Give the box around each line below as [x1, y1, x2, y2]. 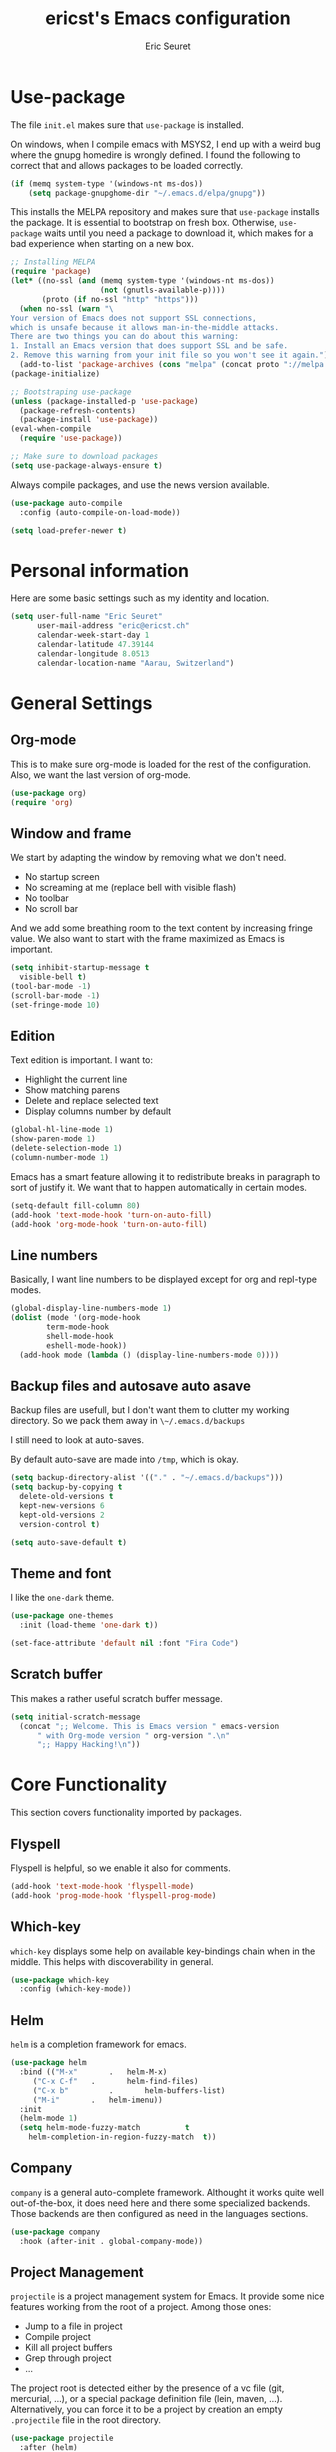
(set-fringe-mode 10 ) [10, 1000, 101, 1010]
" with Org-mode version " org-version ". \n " [36, 1730, 230, 1741]
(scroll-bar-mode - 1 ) [10, 990, 101, 1001]
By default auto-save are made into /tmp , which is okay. [10, 1453, 240, 1466]
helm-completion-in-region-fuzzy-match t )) [28, 2132, 217, 2142]
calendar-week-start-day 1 [36, 630, 150, 641]
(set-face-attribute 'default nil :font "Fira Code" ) [10, 1638, 240, 1649]
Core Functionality [10, 1773, 168, 1796]
